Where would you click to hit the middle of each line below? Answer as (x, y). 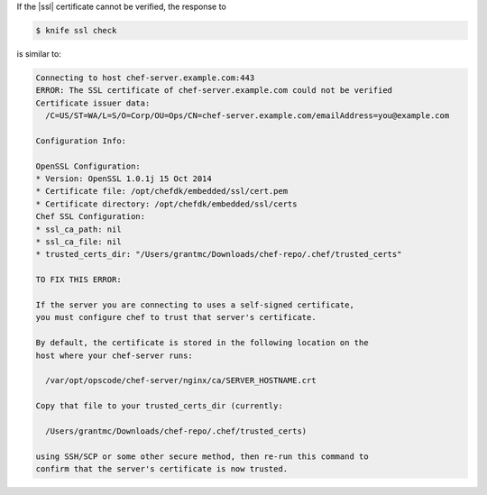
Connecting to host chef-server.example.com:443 (145, 78)
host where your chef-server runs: (114, 355)
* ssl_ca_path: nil (78, 229)
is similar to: (39, 53)
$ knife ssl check (76, 30)
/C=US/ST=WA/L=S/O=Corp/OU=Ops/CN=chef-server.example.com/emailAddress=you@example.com (248, 116)
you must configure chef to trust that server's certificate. (176, 317)
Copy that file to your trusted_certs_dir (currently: (159, 406)
